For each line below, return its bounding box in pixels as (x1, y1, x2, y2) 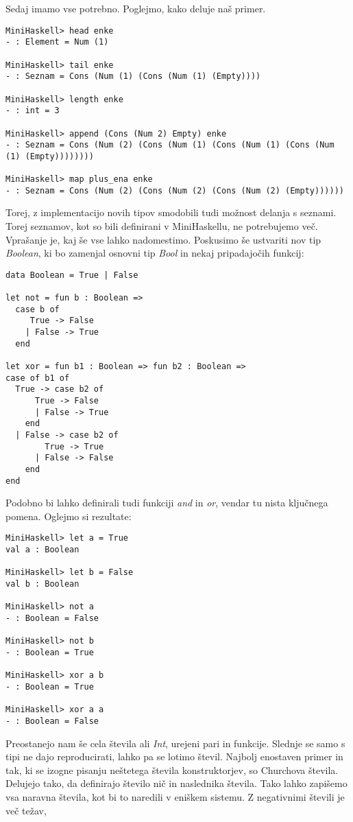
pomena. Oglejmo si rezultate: (5, 508, 132, 523)
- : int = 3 (5, 106, 60, 116)
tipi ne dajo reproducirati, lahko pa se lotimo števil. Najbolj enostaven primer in (5, 749, 343, 764)
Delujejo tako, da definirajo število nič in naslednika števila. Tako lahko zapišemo (5, 776, 348, 790)
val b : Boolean (5, 579, 80, 589)
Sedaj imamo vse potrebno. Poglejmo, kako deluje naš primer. (5, 1, 266, 15)
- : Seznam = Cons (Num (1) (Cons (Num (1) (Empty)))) (5, 71, 261, 82)
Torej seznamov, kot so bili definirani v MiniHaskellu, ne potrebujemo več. (5, 219, 318, 233)
